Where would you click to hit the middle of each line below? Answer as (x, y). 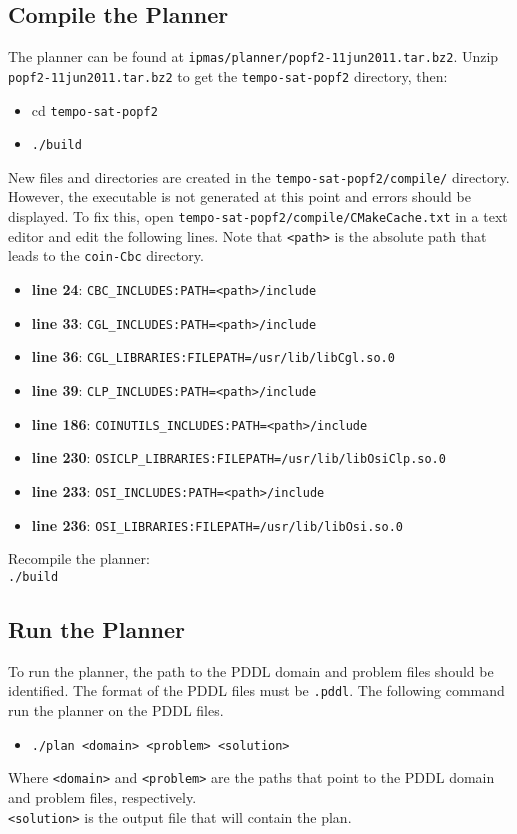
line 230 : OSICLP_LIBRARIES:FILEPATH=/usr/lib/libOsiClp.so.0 (238, 457)
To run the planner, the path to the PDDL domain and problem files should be (251, 670)
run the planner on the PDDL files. (116, 710)
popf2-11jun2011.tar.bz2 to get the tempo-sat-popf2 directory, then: (228, 75)
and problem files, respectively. (102, 796)
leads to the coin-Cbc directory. (106, 255)
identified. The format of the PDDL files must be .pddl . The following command (256, 690)
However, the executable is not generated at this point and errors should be (239, 196)
